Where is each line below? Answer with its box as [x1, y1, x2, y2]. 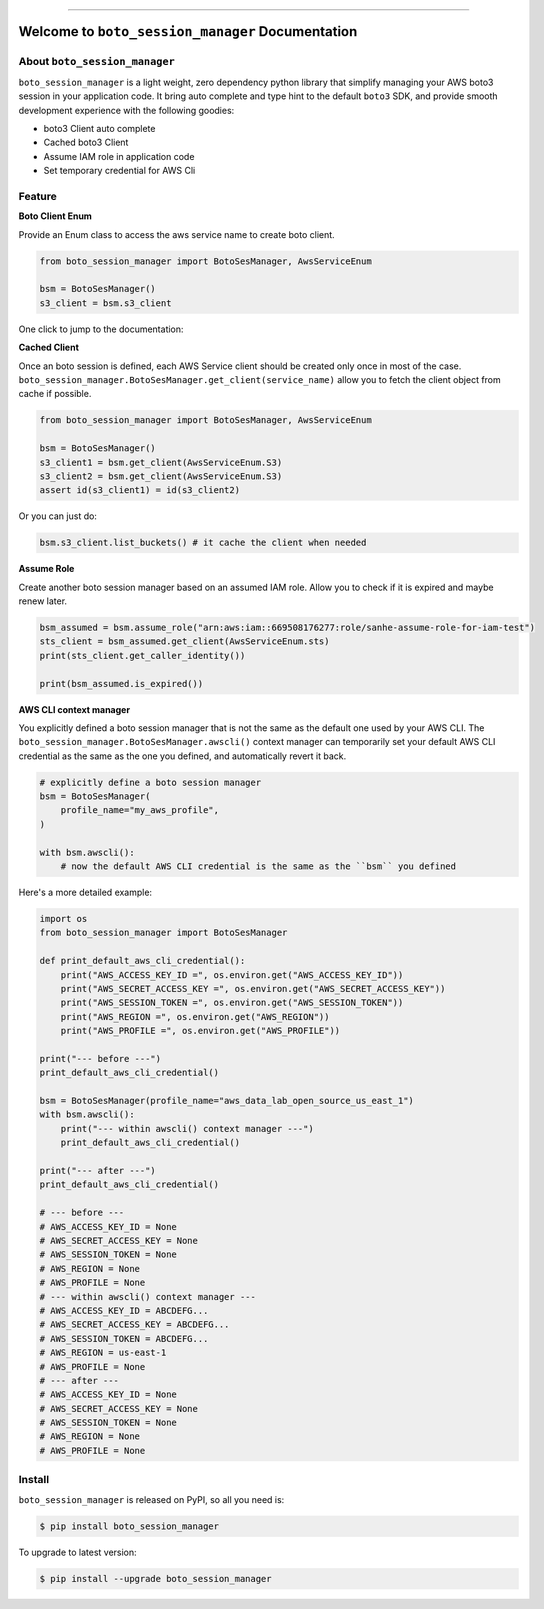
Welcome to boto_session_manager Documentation [18, 23, 358, 40]
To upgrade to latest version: [18, 1546, 137, 1558]
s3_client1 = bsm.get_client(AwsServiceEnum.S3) [39, 456, 283, 468]
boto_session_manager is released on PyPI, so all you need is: [18, 1493, 285, 1505]
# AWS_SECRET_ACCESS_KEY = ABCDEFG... [39, 1319, 230, 1330]
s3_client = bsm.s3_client [39, 297, 172, 309]
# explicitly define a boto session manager [39, 776, 262, 788]
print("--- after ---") [39, 1165, 157, 1177]
